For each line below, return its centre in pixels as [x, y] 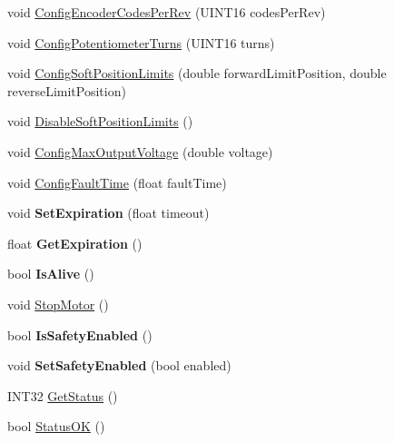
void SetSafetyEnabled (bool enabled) [119, 365]
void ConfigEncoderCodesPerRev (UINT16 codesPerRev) [167, 12]
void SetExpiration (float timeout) [108, 213]
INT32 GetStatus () [63, 395]
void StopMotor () [58, 304]
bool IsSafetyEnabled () [80, 334]
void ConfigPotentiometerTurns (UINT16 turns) [141, 42]
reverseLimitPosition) [67, 90]
